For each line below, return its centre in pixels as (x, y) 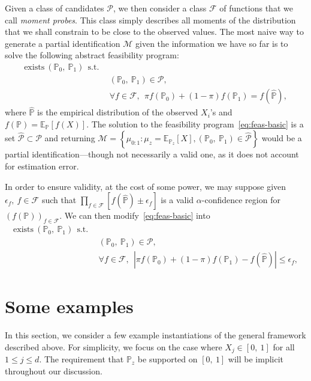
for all (284, 346)
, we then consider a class (160, 8)
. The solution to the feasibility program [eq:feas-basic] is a (195, 123)
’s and (221, 112)
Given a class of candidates (55, 8)
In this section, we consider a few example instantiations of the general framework (155, 335)
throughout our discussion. (54, 370)
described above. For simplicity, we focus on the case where (114, 346)
